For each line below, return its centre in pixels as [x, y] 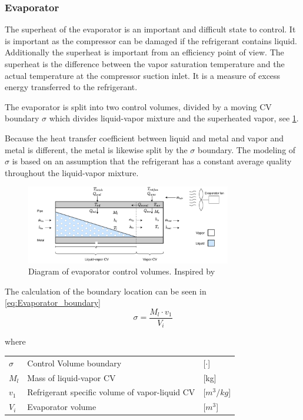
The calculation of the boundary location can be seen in [106, 291]
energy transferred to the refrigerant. [71, 87]
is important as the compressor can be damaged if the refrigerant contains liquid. [151, 40]
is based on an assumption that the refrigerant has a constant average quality [152, 161]
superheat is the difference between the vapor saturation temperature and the [145, 64]
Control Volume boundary [74, 363]
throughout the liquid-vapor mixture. [72, 172]
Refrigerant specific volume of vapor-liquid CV [111, 392]
